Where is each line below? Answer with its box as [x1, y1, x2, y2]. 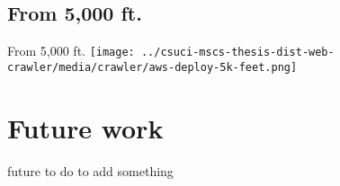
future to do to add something [7, 161, 174, 180]
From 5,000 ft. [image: [7, 41, 135, 60]
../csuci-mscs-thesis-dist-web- [140, 46, 335, 59]
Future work [7, 109, 164, 146]
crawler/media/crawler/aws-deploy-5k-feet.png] [7, 60, 298, 74]
